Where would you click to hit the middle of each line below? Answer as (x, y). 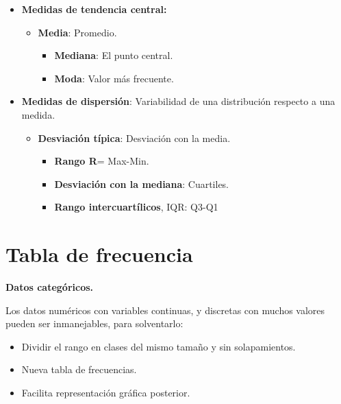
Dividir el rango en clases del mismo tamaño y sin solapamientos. (159, 346)
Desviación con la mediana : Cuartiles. (142, 183)
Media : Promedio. (77, 32)
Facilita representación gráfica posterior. (106, 393)
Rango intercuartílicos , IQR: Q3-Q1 (136, 207)
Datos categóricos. (50, 287)
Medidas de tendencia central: (94, 9)
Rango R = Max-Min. (102, 161)
